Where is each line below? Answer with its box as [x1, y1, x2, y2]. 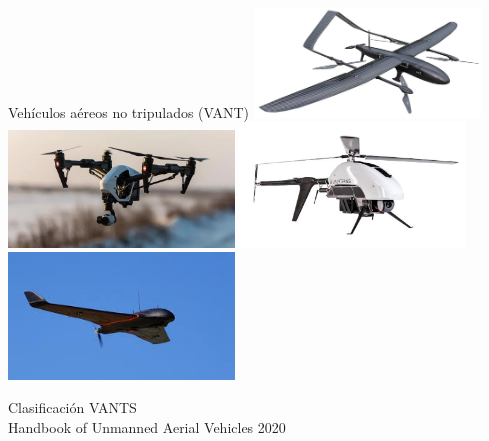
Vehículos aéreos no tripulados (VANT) [8, 101, 250, 122]
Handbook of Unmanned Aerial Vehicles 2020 [8, 416, 286, 437]
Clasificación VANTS [8, 397, 137, 418]
